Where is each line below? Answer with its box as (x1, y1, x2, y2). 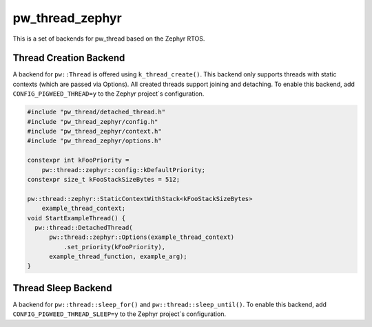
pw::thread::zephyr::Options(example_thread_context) (49, 233, 235, 241)
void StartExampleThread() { (27, 214, 126, 222)
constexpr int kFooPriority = (27, 156, 130, 165)
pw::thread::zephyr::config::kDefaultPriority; (41, 166, 206, 173)
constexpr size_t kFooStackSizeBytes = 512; (27, 176, 180, 183)
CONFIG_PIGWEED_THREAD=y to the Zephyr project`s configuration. (12, 89, 205, 98)
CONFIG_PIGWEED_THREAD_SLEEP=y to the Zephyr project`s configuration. (12, 310, 227, 318)
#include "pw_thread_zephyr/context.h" (27, 127, 162, 135)
